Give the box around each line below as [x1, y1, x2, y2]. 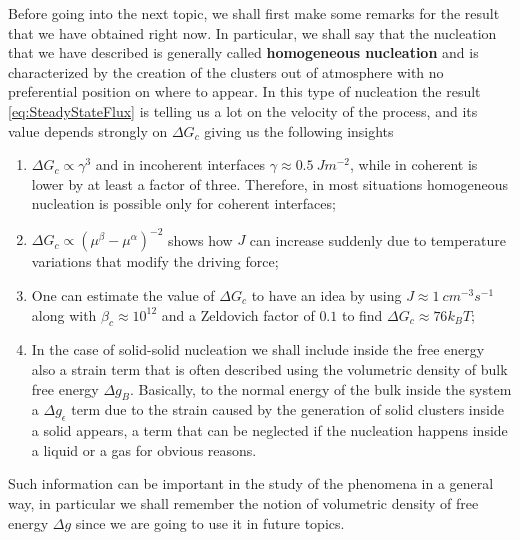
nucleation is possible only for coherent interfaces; [31, 193, 336, 214]
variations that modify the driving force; [31, 251, 279, 272]
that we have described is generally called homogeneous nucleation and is [8, 42, 479, 63]
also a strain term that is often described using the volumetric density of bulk [31, 359, 508, 380]
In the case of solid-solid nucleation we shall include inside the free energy [31, 339, 485, 360]
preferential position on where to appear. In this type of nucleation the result [8, 81, 481, 102]
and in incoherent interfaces [95, 154, 266, 175]
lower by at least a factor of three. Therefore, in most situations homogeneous [31, 173, 508, 194]
